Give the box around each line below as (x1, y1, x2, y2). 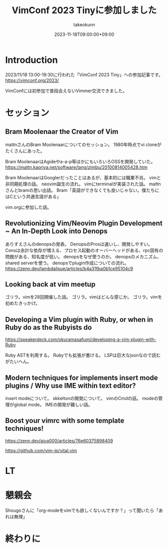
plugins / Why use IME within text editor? (5, 381, 136, 390)
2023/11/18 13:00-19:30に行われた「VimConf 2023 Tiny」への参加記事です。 (5, 72, 163, 78)
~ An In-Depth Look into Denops (5, 227, 108, 236)
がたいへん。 (5, 359, 32, 365)
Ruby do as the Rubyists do (5, 323, 92, 331)
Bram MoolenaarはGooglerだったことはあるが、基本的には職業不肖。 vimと (5, 174, 161, 180)
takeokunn (73, 21, 95, 28)
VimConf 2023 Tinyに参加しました (12, 5, 157, 16)
